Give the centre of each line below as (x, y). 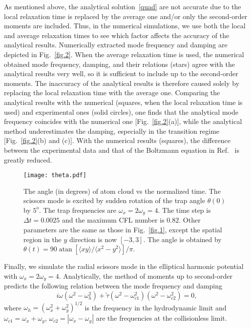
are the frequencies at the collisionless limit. (161, 318)
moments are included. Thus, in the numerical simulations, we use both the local (125, 26)
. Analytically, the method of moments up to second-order (146, 276)
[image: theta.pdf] (55, 175)
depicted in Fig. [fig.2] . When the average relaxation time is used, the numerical (124, 54)
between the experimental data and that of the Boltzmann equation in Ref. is (122, 150)
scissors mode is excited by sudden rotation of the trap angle (114, 200)
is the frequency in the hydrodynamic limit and (156, 307)
